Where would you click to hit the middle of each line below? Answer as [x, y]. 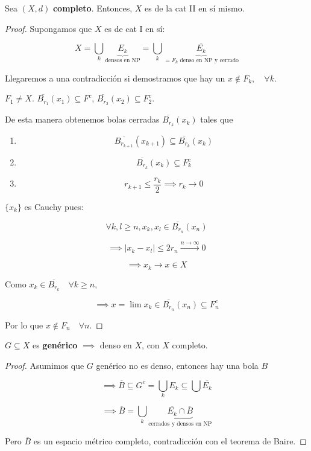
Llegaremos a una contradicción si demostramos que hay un [115, 78]
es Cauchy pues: [54, 206]
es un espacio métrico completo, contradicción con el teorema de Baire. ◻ [170, 441]
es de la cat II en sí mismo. [195, 8]
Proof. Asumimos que [45, 365]
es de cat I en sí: [135, 28]
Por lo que [24, 325]
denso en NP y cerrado [209, 60]
